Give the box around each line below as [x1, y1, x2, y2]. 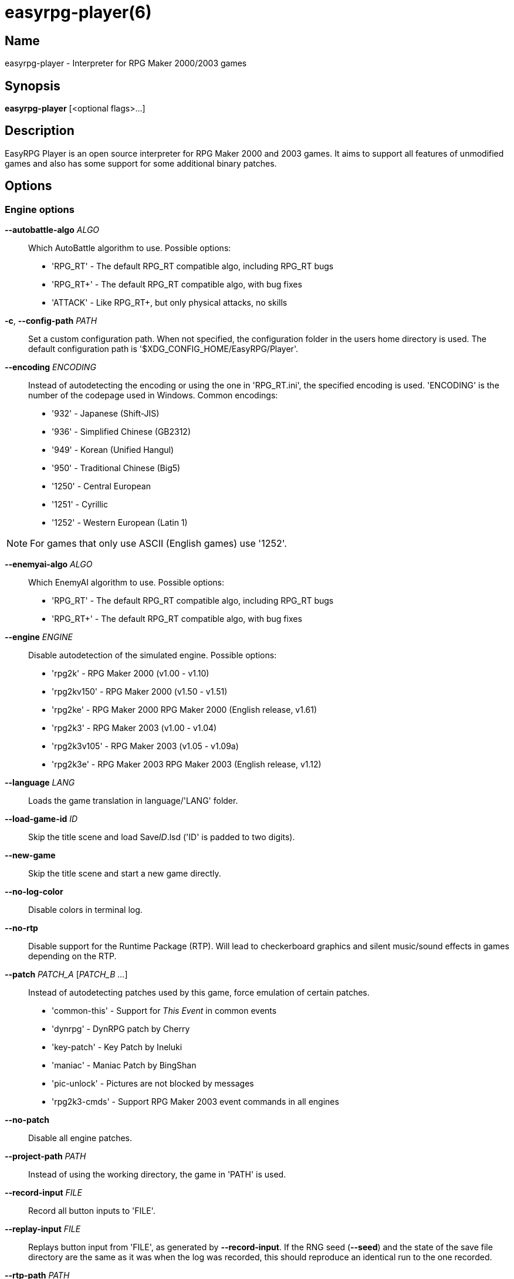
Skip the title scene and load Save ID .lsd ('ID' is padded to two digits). [28, 832, 295, 842]
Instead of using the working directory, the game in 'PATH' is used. [28, 1169, 286, 1180]
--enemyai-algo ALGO [5, 559, 93, 570]
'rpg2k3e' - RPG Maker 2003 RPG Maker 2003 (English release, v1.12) [52, 759, 322, 770]
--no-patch [5, 1115, 49, 1125]
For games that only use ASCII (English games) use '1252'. [30, 537, 287, 550]
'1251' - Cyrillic [52, 499, 109, 510]
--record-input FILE [5, 1187, 82, 1198]
